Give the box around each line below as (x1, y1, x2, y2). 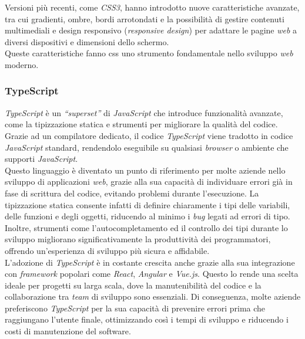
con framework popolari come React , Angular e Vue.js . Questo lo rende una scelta (5, 267, 299, 280)
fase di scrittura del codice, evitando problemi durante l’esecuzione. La (5, 187, 259, 199)
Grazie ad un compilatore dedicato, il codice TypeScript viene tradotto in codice (5, 129, 293, 141)
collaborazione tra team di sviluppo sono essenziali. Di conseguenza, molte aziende (5, 290, 301, 303)
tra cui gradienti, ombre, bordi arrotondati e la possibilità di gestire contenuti (5, 12, 284, 25)
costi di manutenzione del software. (5, 325, 131, 337)
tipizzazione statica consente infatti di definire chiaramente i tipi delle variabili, (5, 198, 290, 211)
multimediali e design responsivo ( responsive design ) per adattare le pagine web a (5, 24, 297, 36)
